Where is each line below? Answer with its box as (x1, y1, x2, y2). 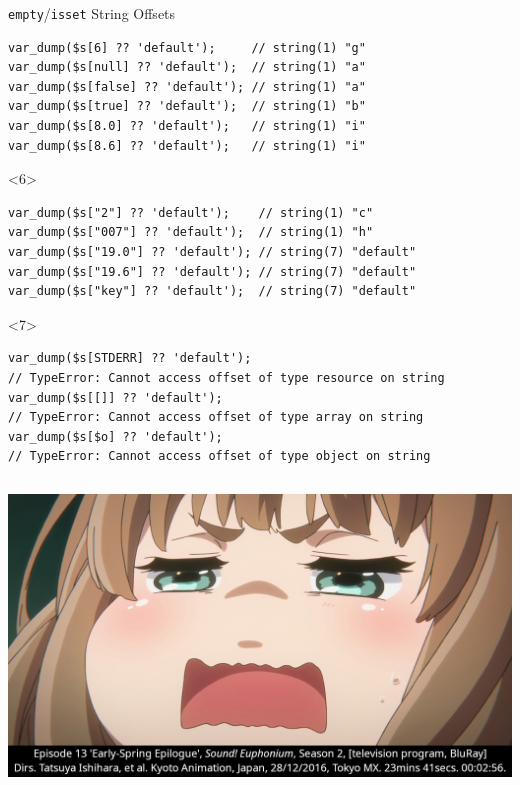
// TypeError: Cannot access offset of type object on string (8, 449, 431, 464)
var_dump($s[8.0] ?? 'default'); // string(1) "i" (8, 119, 366, 134)
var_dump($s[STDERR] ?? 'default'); (8, 351, 252, 366)
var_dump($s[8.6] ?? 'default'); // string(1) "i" (8, 138, 366, 153)
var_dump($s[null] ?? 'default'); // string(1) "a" (8, 60, 366, 75)
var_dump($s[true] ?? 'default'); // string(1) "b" (8, 99, 366, 114)
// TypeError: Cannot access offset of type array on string (8, 410, 424, 425)
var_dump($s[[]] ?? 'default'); (8, 390, 223, 405)
